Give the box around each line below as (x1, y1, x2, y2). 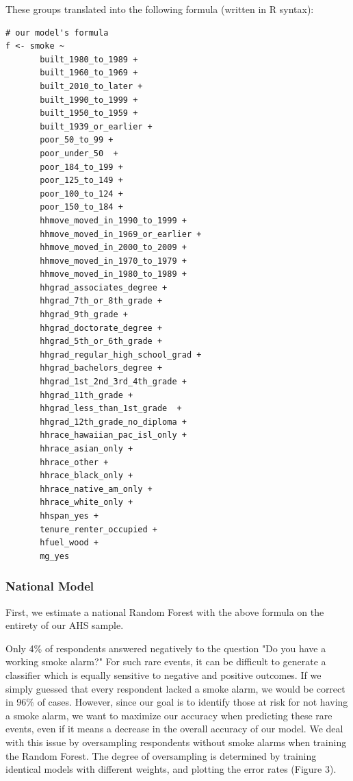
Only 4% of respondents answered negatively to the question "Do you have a (5, 641, 326, 655)
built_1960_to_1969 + (40, 68, 138, 78)
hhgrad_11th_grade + (40, 390, 133, 400)
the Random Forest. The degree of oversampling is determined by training (5, 748, 317, 763)
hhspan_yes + (40, 510, 99, 521)
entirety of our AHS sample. (5, 618, 124, 632)
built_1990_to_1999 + (40, 95, 138, 105)
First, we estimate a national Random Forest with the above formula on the (5, 604, 324, 619)
